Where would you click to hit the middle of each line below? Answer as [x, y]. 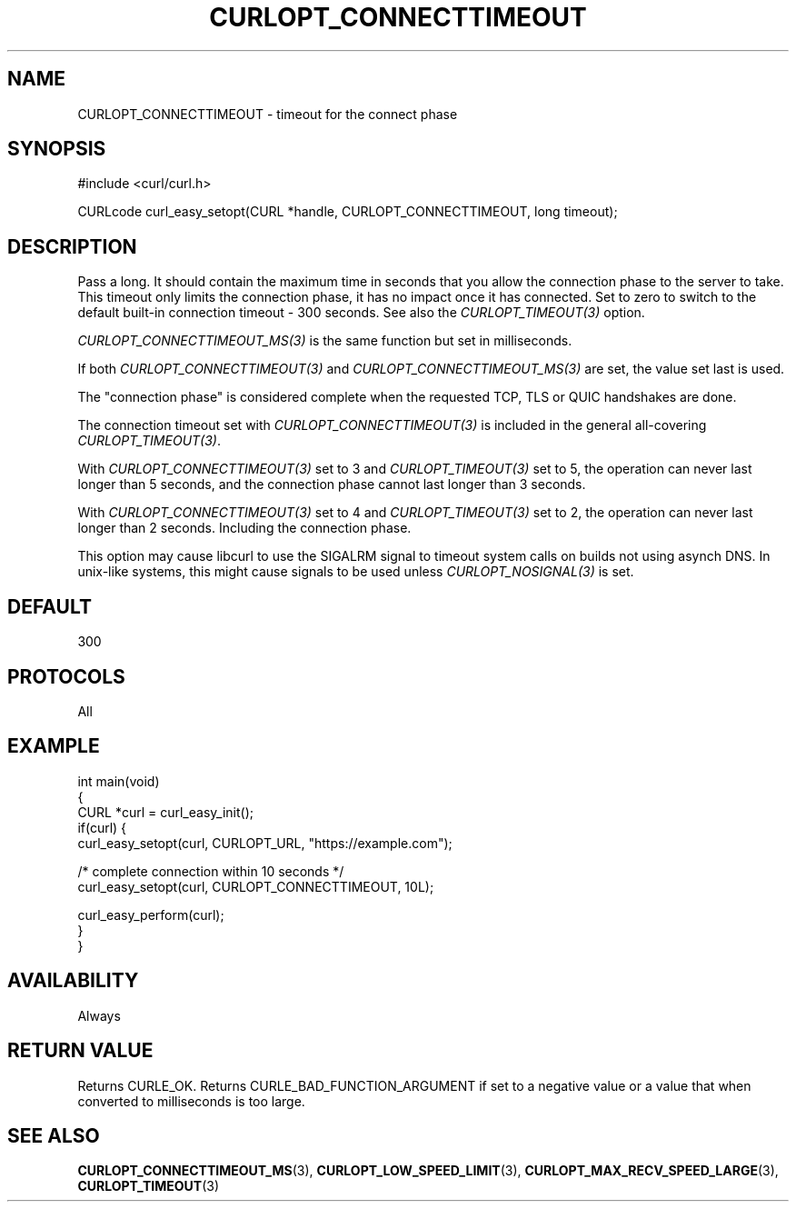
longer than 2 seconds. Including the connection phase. [244, 528]
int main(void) [119, 781]
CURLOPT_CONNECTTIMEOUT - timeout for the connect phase [268, 114]
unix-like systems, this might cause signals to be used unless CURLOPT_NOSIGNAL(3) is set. [356, 572]
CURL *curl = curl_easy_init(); [165, 812]
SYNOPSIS [57, 149]
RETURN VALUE [80, 1051]
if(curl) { [102, 827]
